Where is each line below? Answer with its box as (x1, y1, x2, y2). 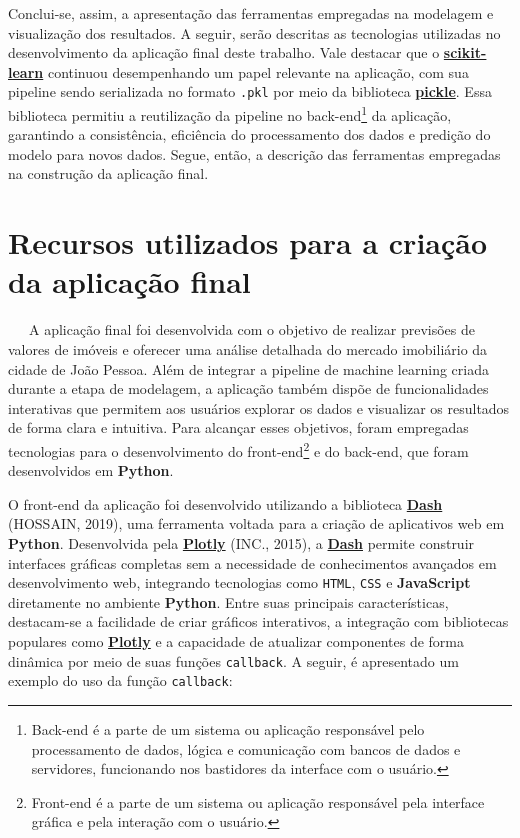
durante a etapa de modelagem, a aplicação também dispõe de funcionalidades (8, 378, 489, 399)
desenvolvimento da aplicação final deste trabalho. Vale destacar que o (8, 42, 440, 63)
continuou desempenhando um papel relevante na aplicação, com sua (47, 61, 469, 82)
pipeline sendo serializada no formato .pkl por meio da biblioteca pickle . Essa (8, 81, 492, 102)
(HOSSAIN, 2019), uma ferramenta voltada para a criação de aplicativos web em (8, 513, 505, 534)
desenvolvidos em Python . (8, 460, 174, 481)
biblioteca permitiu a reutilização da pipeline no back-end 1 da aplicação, (8, 102, 452, 125)
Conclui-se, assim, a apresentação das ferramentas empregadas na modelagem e (8, 3, 494, 23)
